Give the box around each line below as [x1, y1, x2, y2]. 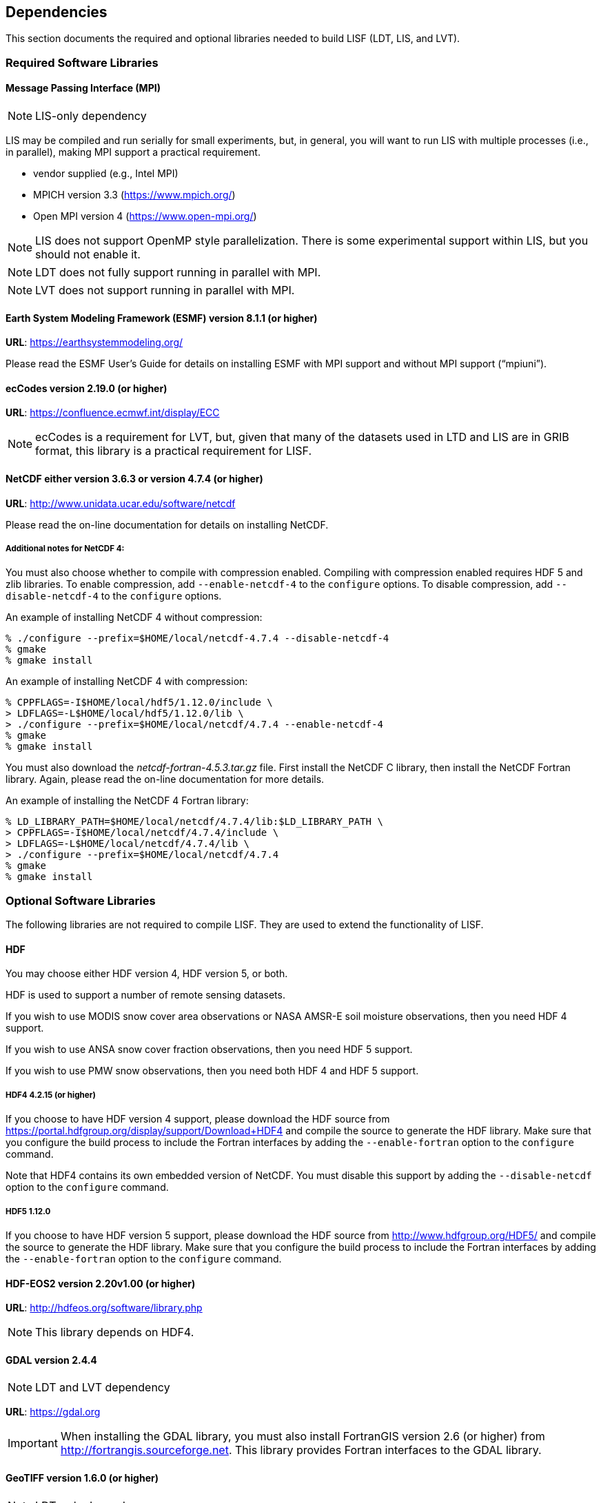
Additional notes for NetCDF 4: [6, 544, 125, 554]
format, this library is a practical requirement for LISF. [35, 444, 312, 458]
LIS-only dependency [35, 109, 147, 123]
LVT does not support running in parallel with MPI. [35, 283, 295, 298]
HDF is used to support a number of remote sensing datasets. [6, 989, 285, 1001]
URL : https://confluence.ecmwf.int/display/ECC [6, 407, 220, 419]
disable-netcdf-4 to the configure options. [6, 590, 222, 602]
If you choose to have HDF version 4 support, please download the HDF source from [6, 1113, 390, 1125]
